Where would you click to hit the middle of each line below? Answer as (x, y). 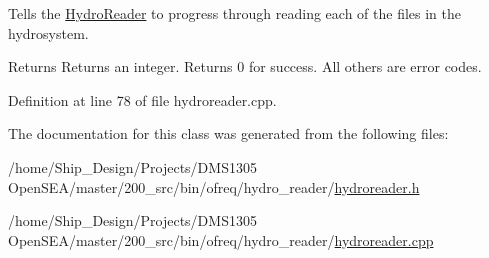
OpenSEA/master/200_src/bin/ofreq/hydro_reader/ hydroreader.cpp (221, 239)
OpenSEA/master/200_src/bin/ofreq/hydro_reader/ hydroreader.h (214, 186)
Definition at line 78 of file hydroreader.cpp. (142, 99)
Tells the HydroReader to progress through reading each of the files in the (235, 13)
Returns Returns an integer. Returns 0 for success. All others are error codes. (245, 66)
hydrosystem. (48, 32)
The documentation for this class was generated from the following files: (228, 133)
